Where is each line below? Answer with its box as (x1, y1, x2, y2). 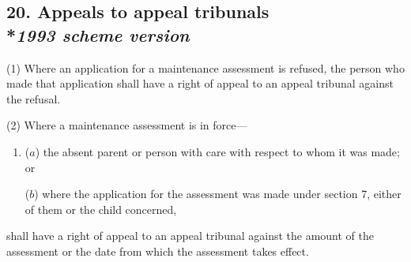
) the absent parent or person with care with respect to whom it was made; (35, 143, 400, 159)
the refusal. (6, 90, 61, 107)
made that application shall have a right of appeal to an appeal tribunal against (6, 75, 394, 92)
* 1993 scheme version (6, 22, 190, 47)
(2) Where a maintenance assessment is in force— (6, 117, 247, 133)
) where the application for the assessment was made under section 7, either (34, 185, 402, 202)
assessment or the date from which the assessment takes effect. (6, 242, 309, 259)
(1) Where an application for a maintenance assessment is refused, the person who (6, 59, 405, 76)
